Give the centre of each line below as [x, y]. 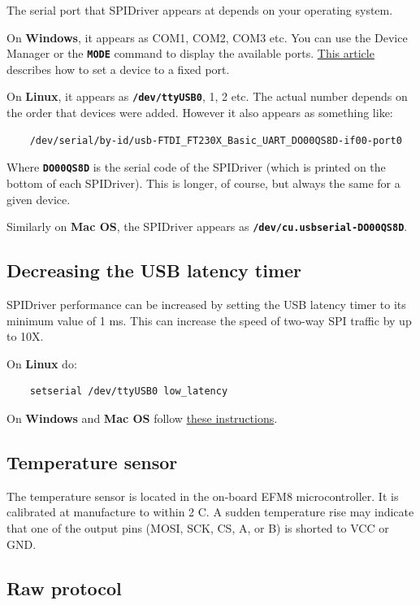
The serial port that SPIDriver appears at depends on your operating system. [200, 10]
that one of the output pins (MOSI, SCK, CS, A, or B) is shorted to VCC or [198, 527]
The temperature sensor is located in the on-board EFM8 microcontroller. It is [203, 496]
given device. [39, 199]
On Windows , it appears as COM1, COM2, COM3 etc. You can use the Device [207, 37]
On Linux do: [42, 363]
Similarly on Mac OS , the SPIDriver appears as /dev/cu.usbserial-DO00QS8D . [207, 226]
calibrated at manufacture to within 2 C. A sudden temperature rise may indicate [210, 512]
